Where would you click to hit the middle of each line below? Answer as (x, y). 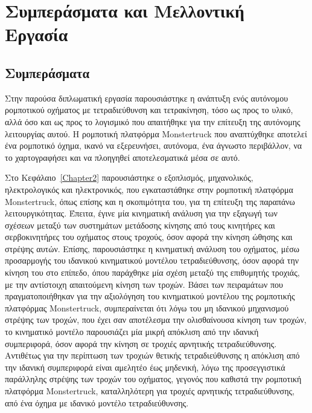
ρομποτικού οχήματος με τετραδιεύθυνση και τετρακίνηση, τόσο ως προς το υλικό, (149, 110)
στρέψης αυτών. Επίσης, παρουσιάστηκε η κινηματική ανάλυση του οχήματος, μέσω (152, 248)
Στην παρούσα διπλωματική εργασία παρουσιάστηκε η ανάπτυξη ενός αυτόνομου (147, 98)
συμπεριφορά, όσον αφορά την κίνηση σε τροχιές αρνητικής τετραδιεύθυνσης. (141, 343)
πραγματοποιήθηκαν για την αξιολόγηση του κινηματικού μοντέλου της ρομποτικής (150, 296)
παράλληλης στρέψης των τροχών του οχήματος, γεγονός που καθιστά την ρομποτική (153, 379)
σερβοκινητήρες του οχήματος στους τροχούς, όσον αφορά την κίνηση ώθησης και (149, 237)
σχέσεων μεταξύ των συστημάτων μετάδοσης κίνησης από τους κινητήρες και (140, 225)
